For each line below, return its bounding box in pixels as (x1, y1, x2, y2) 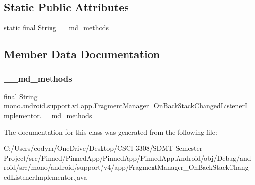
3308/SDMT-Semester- (135, 143, 204, 153)
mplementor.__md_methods (4, 110, 92, 120)
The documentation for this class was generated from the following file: (4, 126, 217, 137)
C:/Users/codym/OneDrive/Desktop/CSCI (4, 143, 133, 153)
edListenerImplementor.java (4, 171, 87, 182)
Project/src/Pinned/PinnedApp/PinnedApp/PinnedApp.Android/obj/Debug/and (4, 152, 251, 163)
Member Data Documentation (4, 46, 160, 62)
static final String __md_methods (4, 22, 109, 33)
